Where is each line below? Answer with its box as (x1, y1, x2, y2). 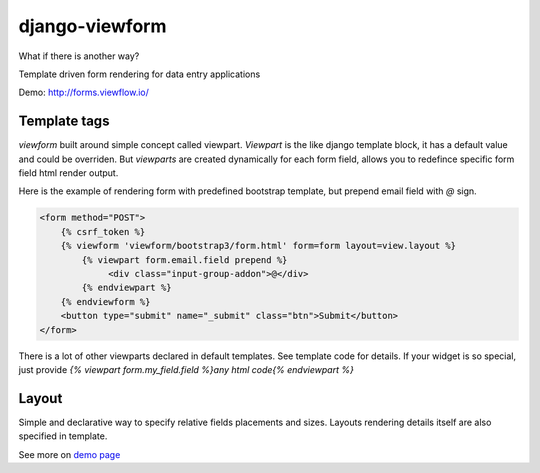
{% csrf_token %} (60, 226, 146, 237)
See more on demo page (18, 448, 121, 460)
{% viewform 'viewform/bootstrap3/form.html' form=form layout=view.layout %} (60, 240, 457, 252)
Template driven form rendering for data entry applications (18, 68, 261, 80)
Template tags (18, 113, 110, 130)
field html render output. (18, 167, 119, 179)
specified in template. (18, 430, 108, 442)
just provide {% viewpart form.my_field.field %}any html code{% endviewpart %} (18, 363, 354, 375)
